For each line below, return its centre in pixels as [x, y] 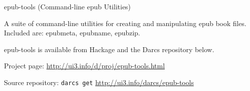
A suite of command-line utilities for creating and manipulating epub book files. [125, 23]
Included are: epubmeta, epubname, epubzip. [72, 33]
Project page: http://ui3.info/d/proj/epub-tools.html [84, 66]
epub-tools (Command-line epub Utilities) [68, 6]
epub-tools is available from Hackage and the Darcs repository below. [109, 49]
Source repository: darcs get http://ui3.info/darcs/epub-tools [99, 82]
